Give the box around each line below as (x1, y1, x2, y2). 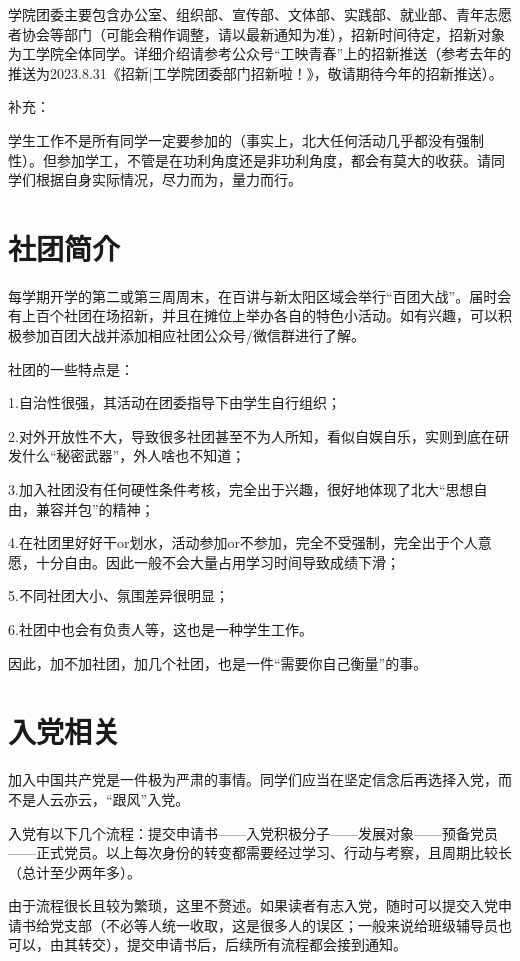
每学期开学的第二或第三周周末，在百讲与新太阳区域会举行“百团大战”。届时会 (8, 285, 512, 306)
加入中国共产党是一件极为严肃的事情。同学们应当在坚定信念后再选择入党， (8, 769, 498, 790)
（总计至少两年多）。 (8, 861, 141, 882)
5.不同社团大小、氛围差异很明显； (8, 585, 229, 606)
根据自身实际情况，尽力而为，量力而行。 (35, 169, 302, 190)
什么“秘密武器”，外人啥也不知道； (21, 445, 246, 466)
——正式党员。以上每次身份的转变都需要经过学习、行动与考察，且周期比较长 (8, 842, 512, 863)
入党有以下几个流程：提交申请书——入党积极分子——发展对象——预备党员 (8, 822, 498, 843)
